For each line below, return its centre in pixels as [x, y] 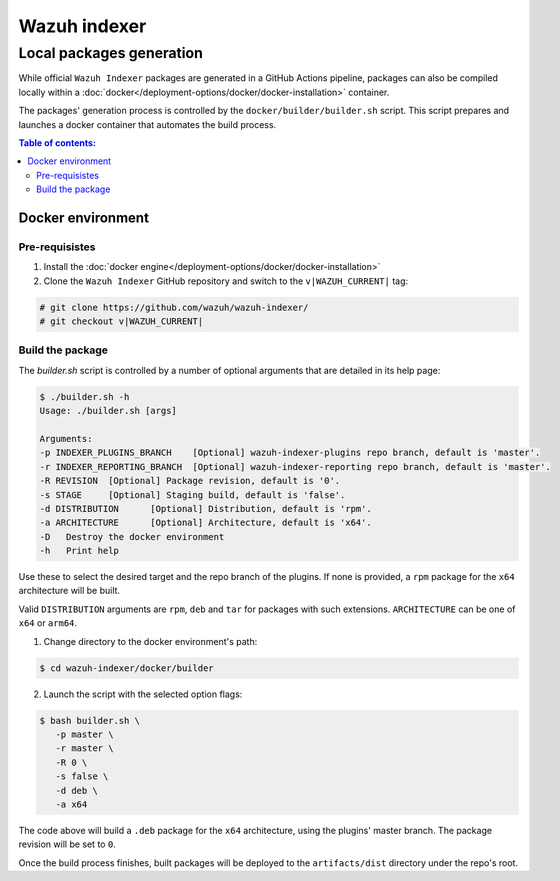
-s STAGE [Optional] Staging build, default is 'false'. [192, 494]
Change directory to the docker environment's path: [150, 641]
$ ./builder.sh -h [84, 396]
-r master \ [84, 748]
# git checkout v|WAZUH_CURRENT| [121, 321]
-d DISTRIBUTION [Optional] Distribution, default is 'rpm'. [205, 508]
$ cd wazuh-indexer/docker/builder [126, 668]
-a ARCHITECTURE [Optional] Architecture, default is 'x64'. [205, 523]
